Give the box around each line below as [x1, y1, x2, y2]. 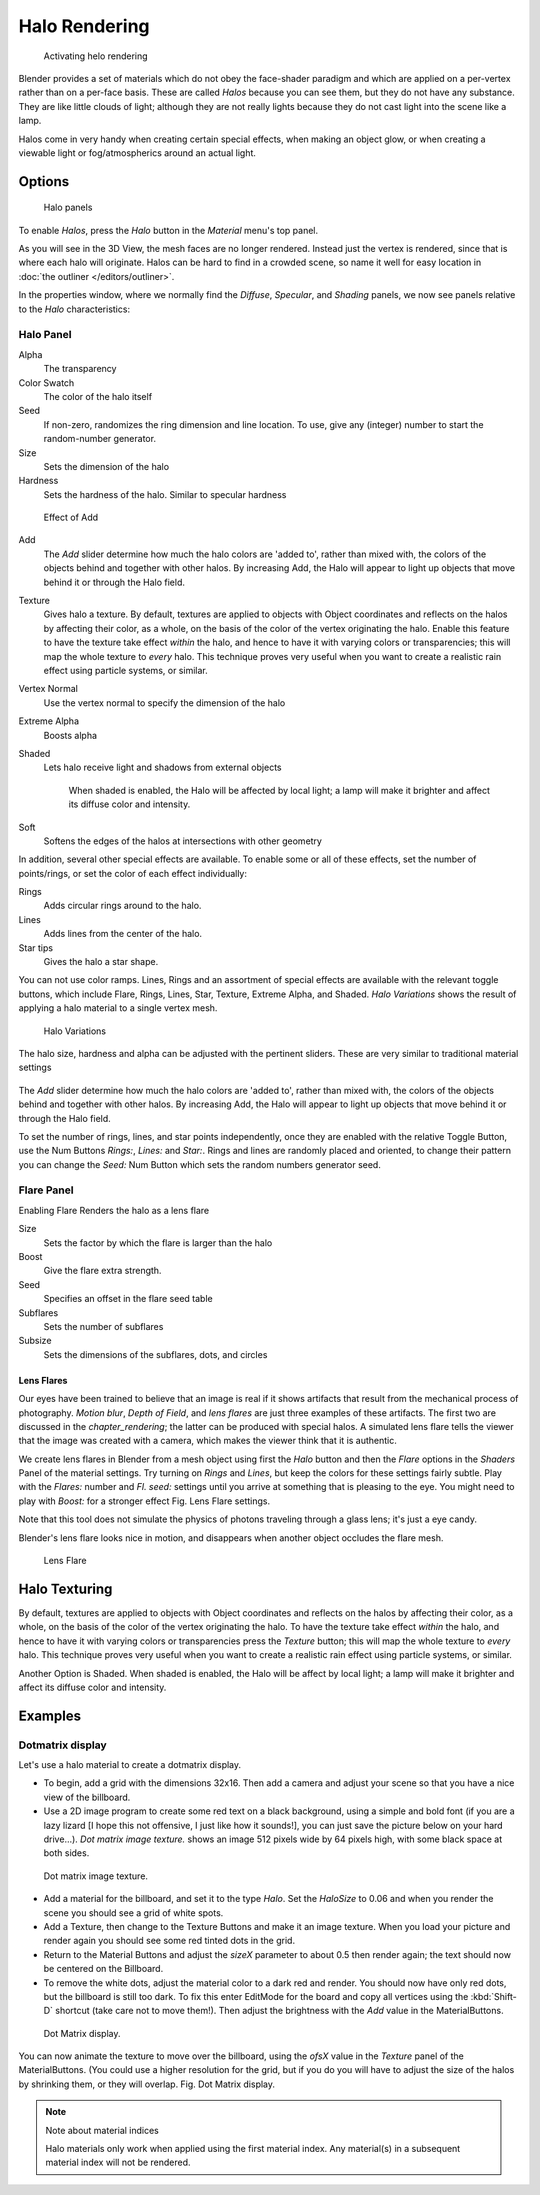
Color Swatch [18, 376, 75, 389]
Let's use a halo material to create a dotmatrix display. [18, 1759, 242, 1771]
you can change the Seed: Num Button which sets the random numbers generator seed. [18, 1158, 382, 1170]
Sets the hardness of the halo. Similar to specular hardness [43, 488, 287, 500]
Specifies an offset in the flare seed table [43, 1293, 214, 1305]
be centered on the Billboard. [43, 1963, 164, 1975]
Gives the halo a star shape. [43, 956, 159, 968]
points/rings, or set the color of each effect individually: [18, 867, 248, 879]
